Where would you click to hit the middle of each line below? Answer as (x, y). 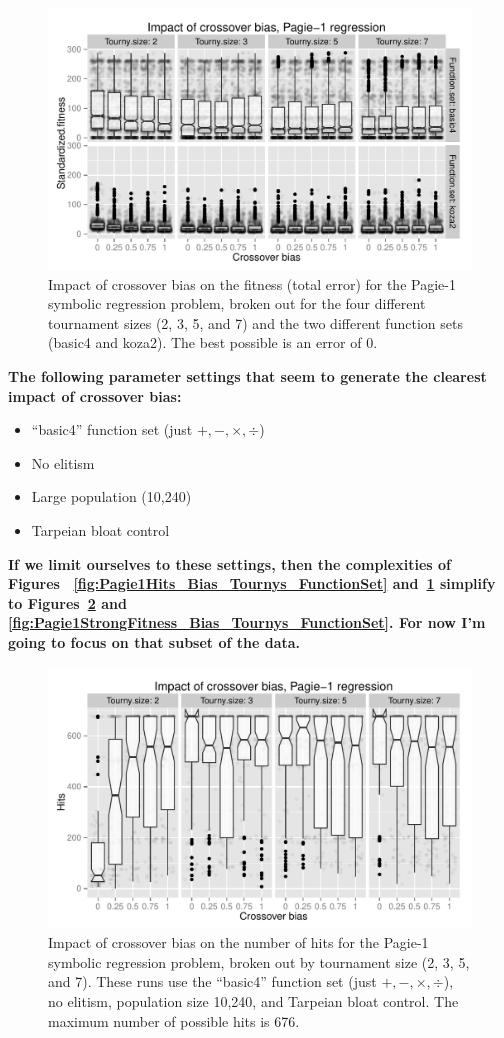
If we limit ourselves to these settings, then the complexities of (229, 563)
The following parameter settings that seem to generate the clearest (247, 376)
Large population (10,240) (111, 496)
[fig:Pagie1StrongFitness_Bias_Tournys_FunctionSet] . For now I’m (247, 622)
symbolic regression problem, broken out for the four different (237, 303)
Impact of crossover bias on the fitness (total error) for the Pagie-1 (252, 283)
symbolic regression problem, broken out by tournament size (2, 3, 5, (259, 961)
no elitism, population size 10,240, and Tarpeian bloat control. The (253, 1001)
